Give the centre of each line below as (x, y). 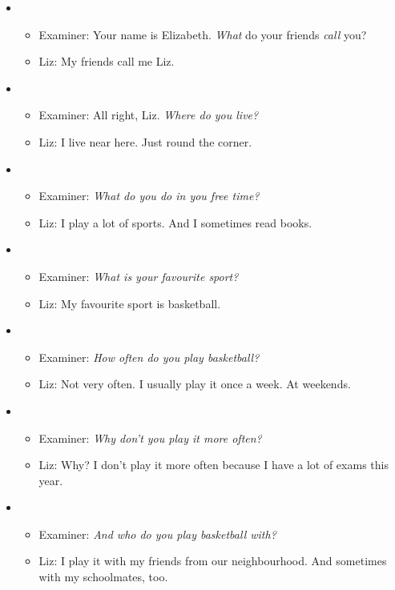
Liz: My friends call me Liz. (107, 61)
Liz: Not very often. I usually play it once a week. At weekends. (195, 384)
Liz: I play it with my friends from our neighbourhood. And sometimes (213, 561)
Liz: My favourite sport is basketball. (130, 303)
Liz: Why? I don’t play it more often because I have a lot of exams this (214, 465)
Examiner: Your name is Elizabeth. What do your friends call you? (203, 34)
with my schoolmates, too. (103, 577)
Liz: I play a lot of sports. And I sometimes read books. (175, 222)
